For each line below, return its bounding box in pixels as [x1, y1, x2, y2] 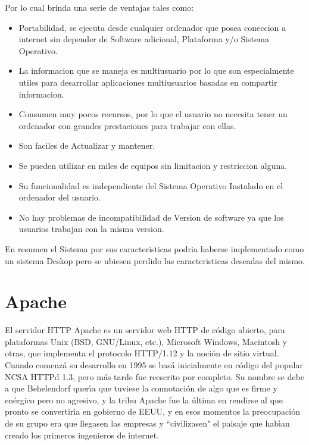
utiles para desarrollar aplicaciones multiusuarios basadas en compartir [18, 76, 277, 88]
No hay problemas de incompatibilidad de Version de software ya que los [18, 211, 284, 223]
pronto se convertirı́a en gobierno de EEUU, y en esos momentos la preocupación [5, 405, 300, 418]
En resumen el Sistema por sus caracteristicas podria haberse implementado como [5, 242, 304, 255]
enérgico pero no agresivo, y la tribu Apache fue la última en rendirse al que [5, 393, 283, 406]
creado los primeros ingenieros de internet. [5, 428, 160, 441]
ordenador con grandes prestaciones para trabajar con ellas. [18, 119, 236, 131]
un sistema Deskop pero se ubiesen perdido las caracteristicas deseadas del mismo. [5, 254, 305, 267]
